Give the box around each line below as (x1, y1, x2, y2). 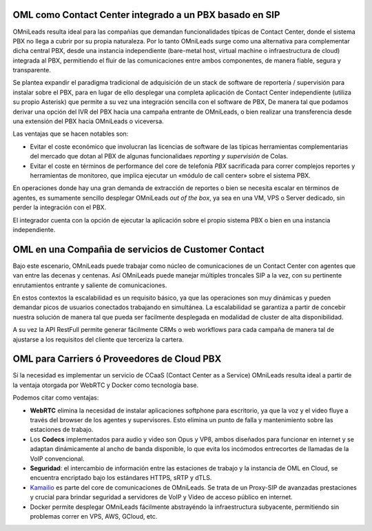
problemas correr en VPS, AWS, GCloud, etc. (30, 512, 158, 520)
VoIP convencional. (30, 455, 85, 463)
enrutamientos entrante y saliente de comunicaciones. (12, 281, 167, 289)
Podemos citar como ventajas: (12, 393, 99, 402)
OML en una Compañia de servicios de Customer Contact (12, 243, 265, 255)
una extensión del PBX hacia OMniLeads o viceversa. (12, 117, 165, 125)
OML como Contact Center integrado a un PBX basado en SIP (12, 9, 280, 21)
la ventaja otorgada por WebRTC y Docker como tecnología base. (12, 381, 199, 389)
